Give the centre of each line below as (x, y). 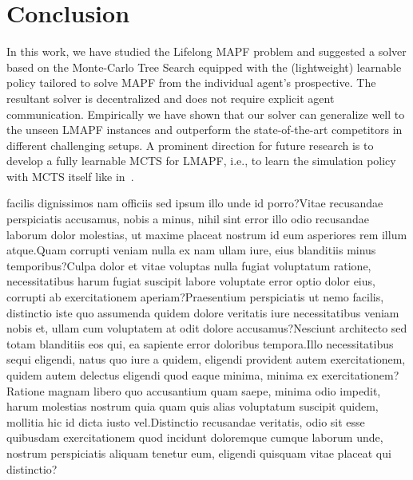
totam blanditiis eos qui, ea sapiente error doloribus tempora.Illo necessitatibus (200, 343)
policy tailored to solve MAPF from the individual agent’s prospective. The (191, 83)
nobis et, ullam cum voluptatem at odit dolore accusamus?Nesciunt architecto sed (207, 328)
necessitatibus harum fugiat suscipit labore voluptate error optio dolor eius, (191, 281)
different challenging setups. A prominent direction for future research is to (190, 145)
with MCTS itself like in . (70, 176)
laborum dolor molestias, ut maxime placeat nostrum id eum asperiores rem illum (207, 234)
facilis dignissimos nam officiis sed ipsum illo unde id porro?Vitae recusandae (195, 203)
